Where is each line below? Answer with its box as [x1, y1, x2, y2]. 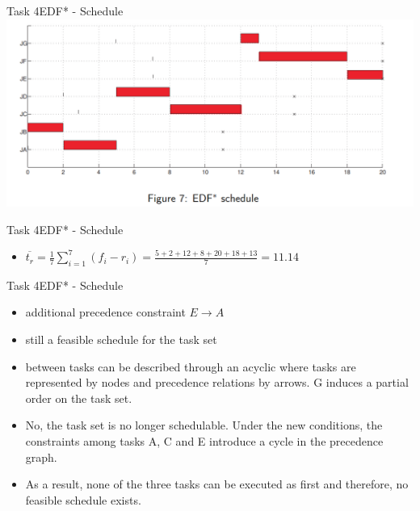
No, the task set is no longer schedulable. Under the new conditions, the [25, 417, 383, 434]
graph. [25, 448, 57, 465]
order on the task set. [25, 389, 132, 406]
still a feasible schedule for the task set [25, 331, 217, 348]
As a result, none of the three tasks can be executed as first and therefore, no [25, 475, 409, 492]
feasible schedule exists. [25, 491, 141, 508]
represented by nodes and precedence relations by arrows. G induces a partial [25, 374, 409, 391]
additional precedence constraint [25, 304, 186, 320]
